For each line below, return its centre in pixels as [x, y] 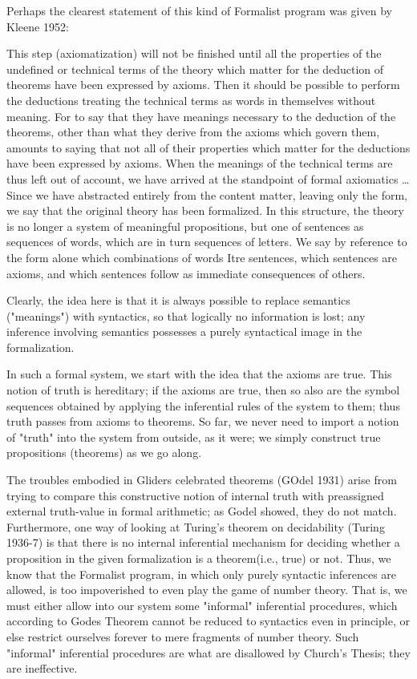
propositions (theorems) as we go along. [104, 453]
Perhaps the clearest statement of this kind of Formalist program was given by [199, 10]
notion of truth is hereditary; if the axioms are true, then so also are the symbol [203, 390]
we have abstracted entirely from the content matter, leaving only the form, [221, 194]
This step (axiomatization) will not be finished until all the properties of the [194, 53]
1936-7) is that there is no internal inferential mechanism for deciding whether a [203, 542]
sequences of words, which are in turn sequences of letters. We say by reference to [207, 242]
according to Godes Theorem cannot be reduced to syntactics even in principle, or [208, 621]
